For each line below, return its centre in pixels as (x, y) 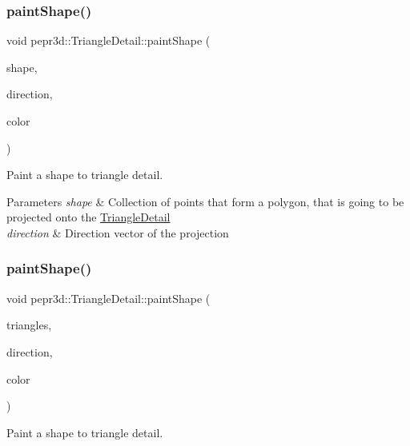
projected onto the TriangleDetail (88, 217)
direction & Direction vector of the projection (118, 232)
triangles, (29, 325)
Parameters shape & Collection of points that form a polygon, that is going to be (205, 201)
